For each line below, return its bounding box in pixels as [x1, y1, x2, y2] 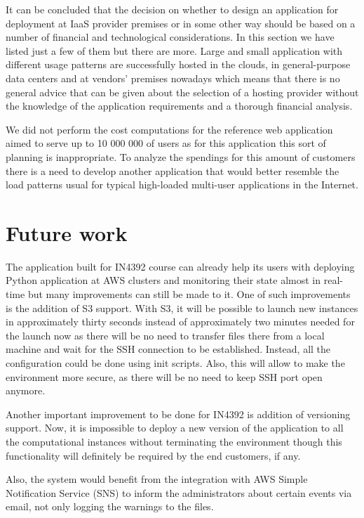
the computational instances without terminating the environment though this [6, 434, 342, 448]
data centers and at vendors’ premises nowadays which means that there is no [6, 70, 340, 85]
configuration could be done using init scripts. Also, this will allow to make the [6, 356, 345, 370]
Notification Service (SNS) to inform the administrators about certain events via [6, 485, 352, 500]
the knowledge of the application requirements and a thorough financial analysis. [6, 98, 353, 113]
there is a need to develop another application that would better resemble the [6, 163, 339, 178]
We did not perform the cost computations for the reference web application [6, 122, 333, 136]
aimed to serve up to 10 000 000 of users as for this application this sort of [6, 136, 326, 150]
